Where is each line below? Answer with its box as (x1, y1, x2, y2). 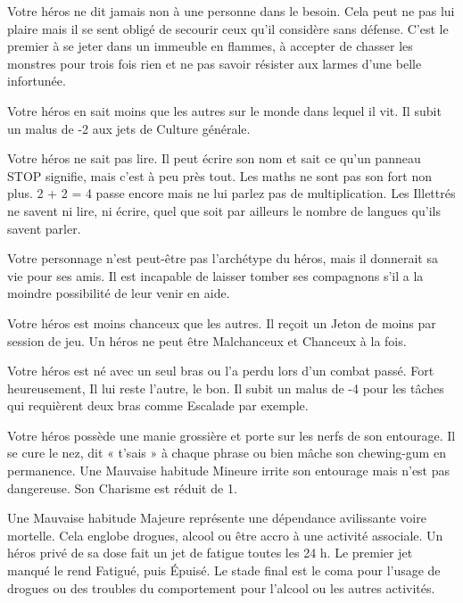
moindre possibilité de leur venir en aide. (7, 284, 230, 302)
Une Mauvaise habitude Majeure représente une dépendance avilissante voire (7, 508, 426, 527)
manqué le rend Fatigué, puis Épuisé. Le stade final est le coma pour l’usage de (7, 561, 441, 580)
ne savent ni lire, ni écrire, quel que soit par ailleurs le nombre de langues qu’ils (7, 201, 441, 219)
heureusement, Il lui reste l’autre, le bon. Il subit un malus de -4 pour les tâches (7, 378, 444, 397)
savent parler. (7, 219, 81, 237)
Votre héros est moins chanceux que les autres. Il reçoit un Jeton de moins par (7, 313, 436, 332)
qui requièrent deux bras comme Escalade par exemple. (7, 396, 309, 415)
